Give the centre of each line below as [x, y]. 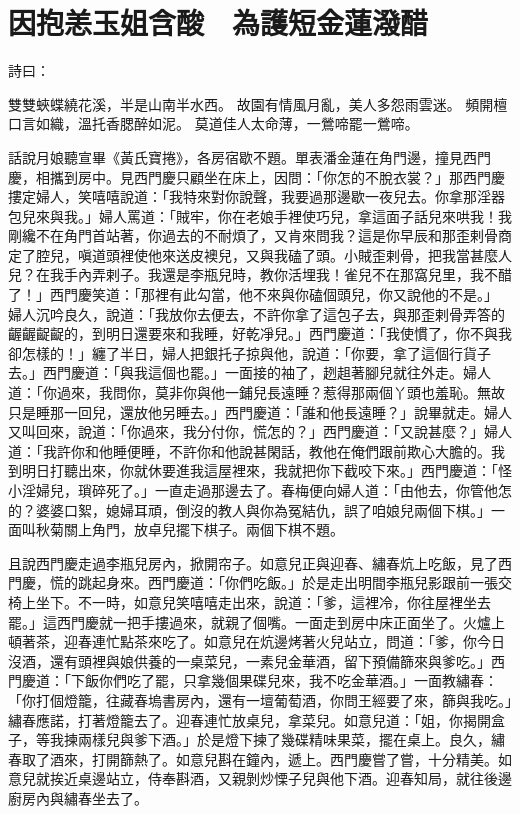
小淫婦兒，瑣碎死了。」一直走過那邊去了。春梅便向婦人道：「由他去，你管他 [253, 490]
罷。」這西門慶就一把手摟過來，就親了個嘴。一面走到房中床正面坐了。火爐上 [256, 621]
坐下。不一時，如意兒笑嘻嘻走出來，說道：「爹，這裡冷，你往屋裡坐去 [263, 601]
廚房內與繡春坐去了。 [78, 797]
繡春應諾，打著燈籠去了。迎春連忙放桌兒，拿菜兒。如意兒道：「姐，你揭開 [249, 719]
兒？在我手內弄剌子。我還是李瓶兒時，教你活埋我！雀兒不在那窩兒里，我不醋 [260, 274]
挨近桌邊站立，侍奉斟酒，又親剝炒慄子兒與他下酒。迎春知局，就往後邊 [280, 778]
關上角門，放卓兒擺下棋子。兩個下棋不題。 [203, 529]
